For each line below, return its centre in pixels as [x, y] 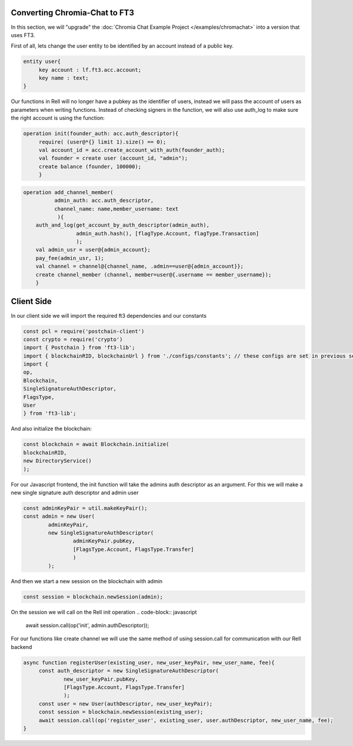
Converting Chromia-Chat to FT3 [73, 13]
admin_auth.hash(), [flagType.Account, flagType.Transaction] [167, 233]
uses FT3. [23, 35]
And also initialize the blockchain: [51, 429]
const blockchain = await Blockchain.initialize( [96, 444]
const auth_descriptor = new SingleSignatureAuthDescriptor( [129, 671]
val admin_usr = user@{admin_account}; [93, 250]
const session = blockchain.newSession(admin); [93, 597]
